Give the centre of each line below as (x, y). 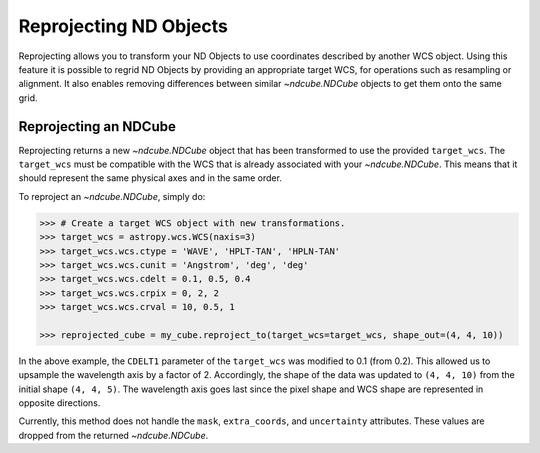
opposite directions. (59, 403)
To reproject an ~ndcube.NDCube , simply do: (112, 196)
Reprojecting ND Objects (123, 26)
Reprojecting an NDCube (97, 126)
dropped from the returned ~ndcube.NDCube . (113, 435)
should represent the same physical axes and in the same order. (150, 178)
